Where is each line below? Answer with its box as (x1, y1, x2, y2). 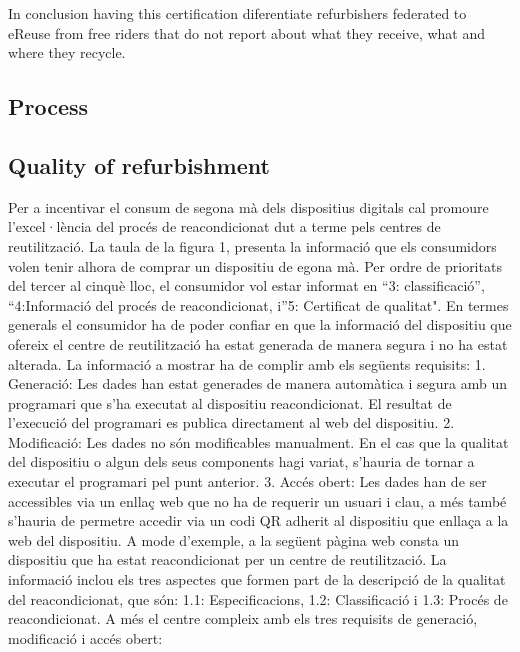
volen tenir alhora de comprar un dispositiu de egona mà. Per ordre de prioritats (8, 255, 502, 276)
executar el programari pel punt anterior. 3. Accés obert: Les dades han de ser (8, 471, 487, 492)
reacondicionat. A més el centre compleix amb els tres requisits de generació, (8, 608, 478, 629)
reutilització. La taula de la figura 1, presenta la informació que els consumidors (8, 235, 497, 256)
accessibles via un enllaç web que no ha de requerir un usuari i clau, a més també (8, 490, 507, 511)
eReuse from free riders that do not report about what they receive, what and (8, 22, 486, 43)
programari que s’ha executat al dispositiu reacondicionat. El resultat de (8, 392, 452, 413)
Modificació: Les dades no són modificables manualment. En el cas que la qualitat (8, 431, 509, 452)
